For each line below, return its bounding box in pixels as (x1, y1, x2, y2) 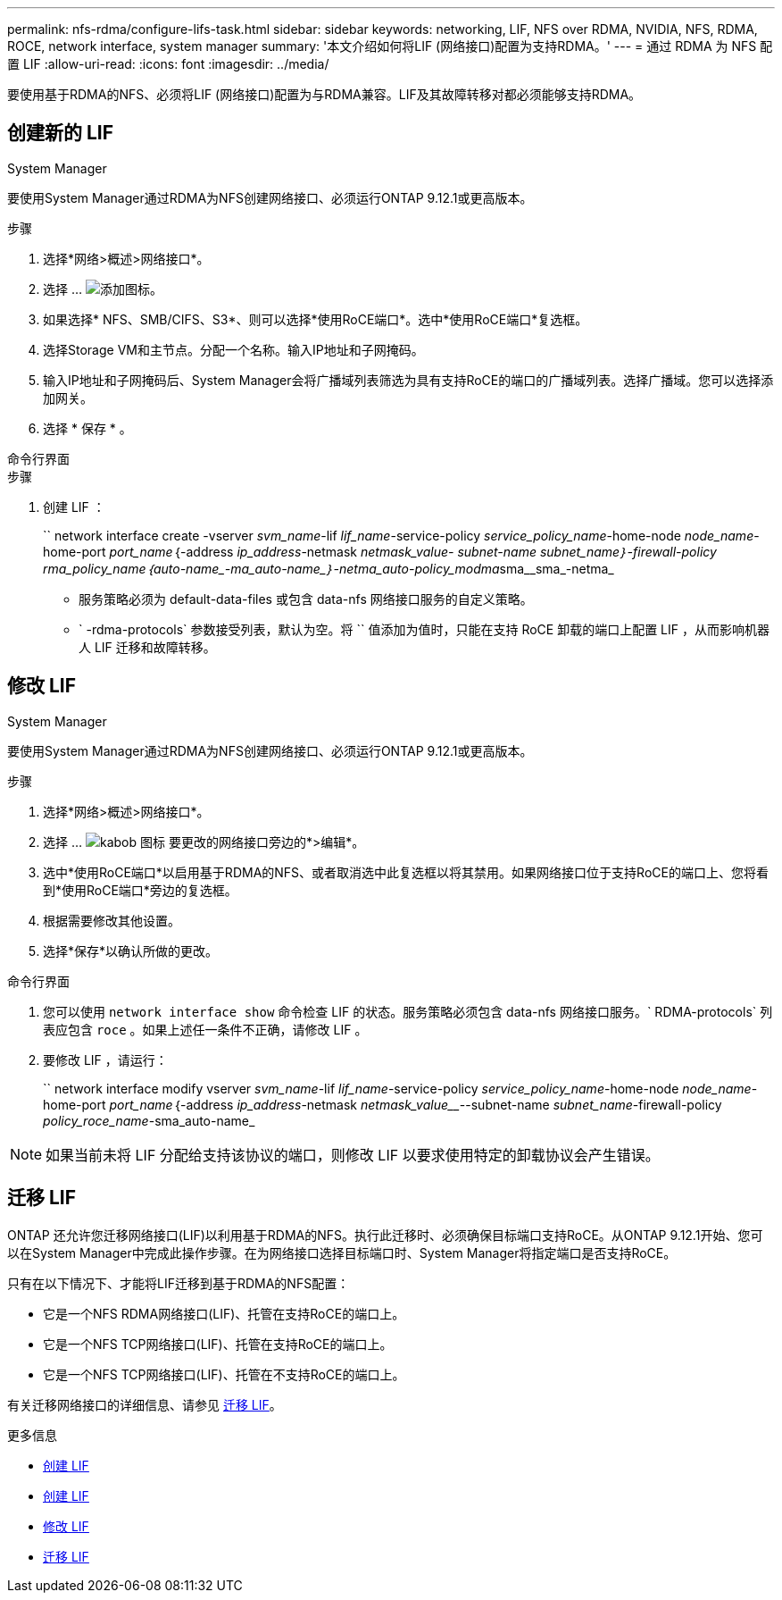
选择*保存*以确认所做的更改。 (43, 942, 219, 959)
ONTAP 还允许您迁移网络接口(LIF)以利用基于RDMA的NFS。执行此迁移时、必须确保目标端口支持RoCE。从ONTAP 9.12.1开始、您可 (7, 1227, 763, 1243)
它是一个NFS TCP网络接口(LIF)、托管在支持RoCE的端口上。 (43, 1336, 393, 1352)
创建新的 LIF (7, 121, 114, 145)
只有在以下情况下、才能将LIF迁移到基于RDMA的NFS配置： (7, 1275, 350, 1291)
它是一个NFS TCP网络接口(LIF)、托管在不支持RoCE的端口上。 (43, 1366, 405, 1382)
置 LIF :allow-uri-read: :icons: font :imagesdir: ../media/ (7, 56, 329, 71)
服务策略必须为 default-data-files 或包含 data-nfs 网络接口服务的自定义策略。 (79, 591, 533, 607)
